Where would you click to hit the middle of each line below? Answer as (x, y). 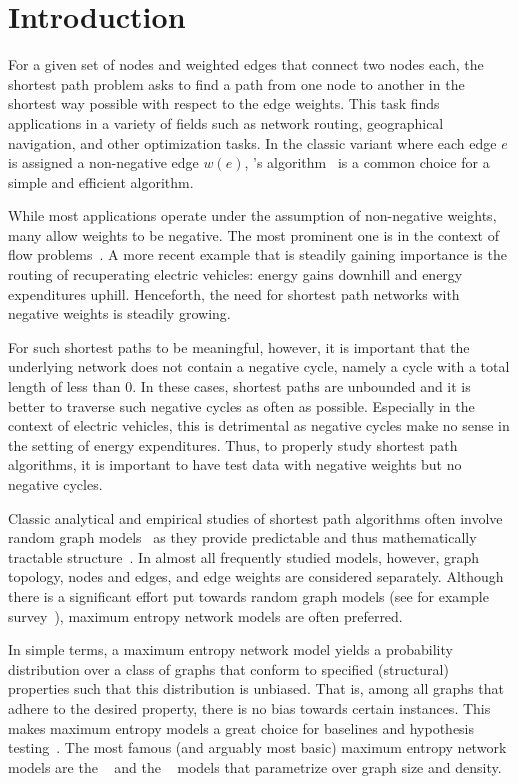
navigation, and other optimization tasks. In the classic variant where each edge (252, 142)
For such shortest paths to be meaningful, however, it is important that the (239, 346)
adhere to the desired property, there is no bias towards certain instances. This (249, 707)
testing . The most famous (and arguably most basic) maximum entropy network (257, 747)
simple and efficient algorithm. (101, 181)
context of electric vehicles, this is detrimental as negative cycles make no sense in (259, 425)
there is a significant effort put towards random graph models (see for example (248, 595)
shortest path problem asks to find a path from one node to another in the (236, 83)
